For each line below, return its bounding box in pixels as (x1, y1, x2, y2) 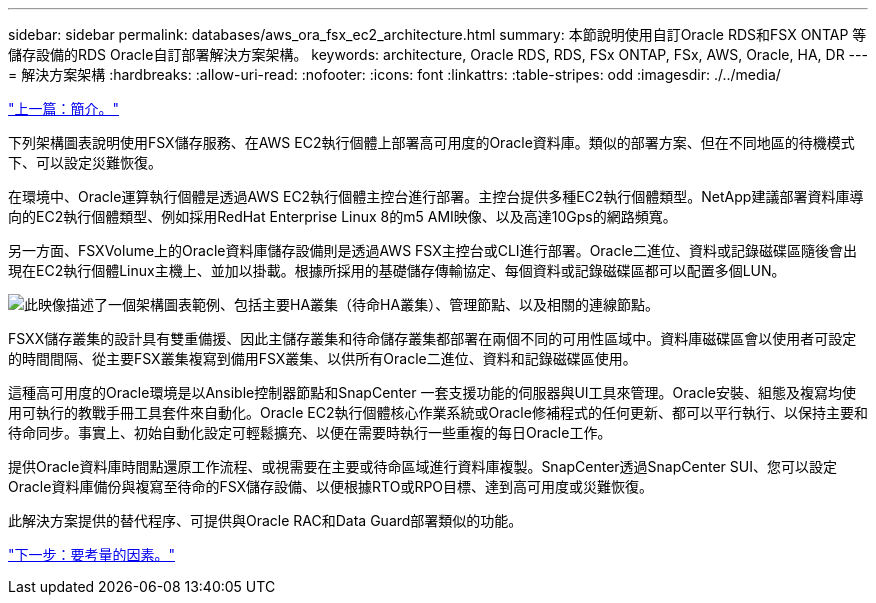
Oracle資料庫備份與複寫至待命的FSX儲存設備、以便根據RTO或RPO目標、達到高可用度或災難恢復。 (8, 478, 654, 495)
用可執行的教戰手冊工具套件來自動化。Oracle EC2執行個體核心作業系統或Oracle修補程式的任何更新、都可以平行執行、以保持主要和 (8, 404, 868, 421)
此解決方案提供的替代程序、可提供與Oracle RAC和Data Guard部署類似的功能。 (8, 512, 523, 529)
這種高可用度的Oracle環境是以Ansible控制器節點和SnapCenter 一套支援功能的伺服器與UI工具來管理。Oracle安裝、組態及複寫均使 (8, 384, 856, 401)
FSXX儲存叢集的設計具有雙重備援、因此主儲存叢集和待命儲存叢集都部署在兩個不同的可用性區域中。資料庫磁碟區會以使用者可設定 (8, 330, 857, 347)
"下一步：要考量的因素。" (8, 546, 176, 563)
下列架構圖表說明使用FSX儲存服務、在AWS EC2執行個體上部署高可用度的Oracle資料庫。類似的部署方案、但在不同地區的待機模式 (8, 134, 855, 151)
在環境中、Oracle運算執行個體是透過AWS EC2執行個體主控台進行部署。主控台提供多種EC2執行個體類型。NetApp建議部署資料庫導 (8, 188, 864, 205)
